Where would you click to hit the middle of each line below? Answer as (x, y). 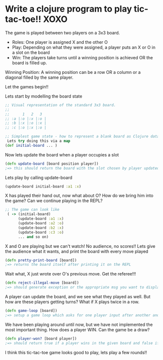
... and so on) (33, 237)
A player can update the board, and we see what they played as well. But (78, 297)
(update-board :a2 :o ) (41, 223)
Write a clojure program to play (69, 9)
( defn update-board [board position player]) (52, 164)
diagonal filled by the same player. (39, 77)
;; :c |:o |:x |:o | (26, 128)
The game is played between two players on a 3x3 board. (63, 33)
